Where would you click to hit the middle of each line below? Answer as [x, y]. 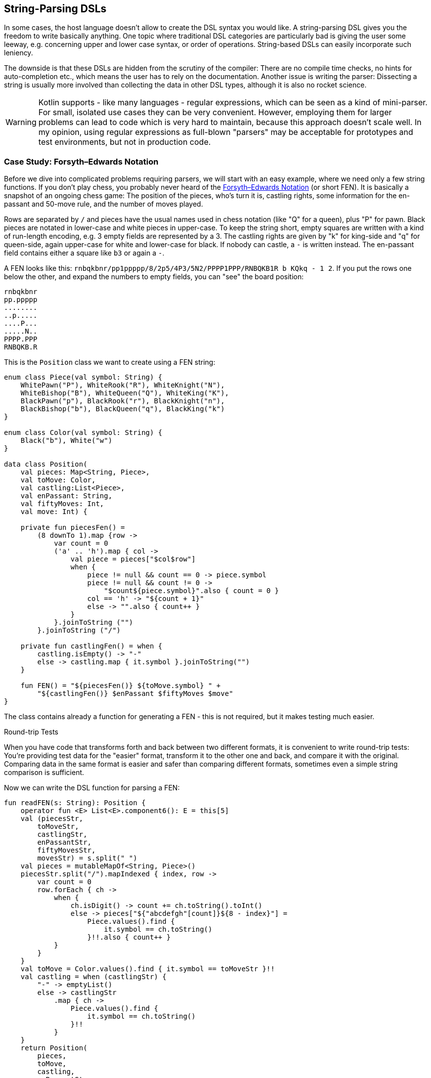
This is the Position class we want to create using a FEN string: [110, 362]
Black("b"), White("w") [66, 441]
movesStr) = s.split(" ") [87, 858]
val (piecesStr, [52, 819]
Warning [21, 122]
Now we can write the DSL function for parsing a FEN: [92, 788]
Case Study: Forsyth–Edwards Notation [81, 161]
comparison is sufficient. [44, 773]
